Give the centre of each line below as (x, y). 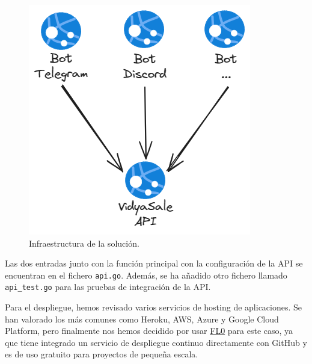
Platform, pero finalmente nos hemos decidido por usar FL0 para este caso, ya (149, 331)
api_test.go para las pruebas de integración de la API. (108, 287)
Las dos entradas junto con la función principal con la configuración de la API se (154, 263)
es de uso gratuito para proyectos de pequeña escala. (102, 354)
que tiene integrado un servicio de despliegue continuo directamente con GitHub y (156, 342)
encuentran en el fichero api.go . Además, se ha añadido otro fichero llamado (146, 275)
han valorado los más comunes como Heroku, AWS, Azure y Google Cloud (142, 319)
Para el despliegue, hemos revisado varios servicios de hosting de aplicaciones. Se (154, 307)
